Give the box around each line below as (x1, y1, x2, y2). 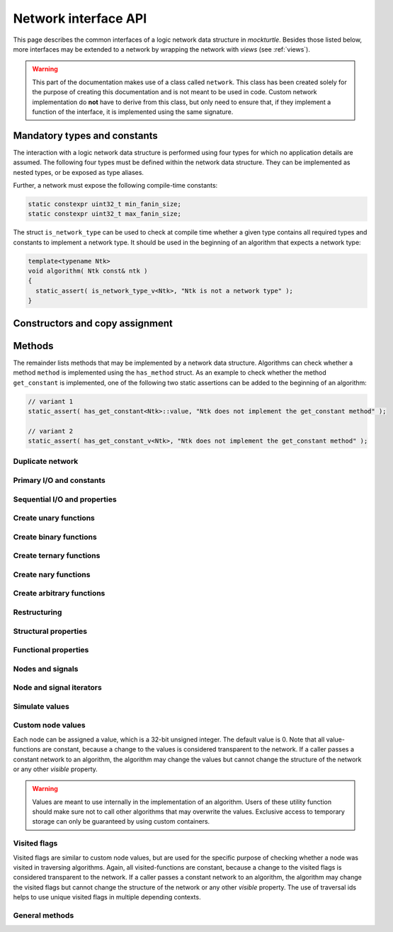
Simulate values (13, 701, 70, 711)
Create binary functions (13, 532, 97, 542)
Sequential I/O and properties (13, 494, 117, 504)
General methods (13, 910, 74, 920)
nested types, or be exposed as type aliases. (13, 168, 144, 176)
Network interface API (13, 11, 147, 26)
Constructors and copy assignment (13, 317, 173, 329)
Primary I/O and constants (13, 475, 106, 485)
